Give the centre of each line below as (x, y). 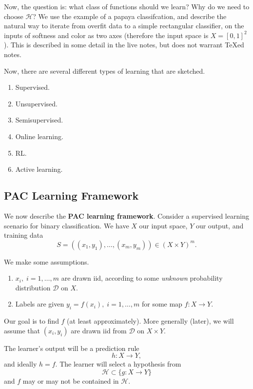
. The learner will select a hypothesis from (118, 364)
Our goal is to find (31, 321)
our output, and (220, 225)
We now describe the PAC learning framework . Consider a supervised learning (126, 215)
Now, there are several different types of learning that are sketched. (105, 71)
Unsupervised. (36, 103)
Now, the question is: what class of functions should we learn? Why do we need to (127, 6)
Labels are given (40, 304)
